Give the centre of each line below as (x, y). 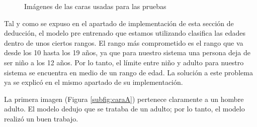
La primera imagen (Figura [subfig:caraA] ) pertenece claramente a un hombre (124, 99)
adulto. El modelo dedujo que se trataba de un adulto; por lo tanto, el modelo (124, 109)
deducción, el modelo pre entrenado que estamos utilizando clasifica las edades (125, 33)
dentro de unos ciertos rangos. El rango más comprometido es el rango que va (124, 42)
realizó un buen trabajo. (41, 118)
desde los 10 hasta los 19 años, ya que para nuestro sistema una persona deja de (127, 52)
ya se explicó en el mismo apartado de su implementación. (94, 82)
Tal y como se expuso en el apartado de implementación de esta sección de (119, 23)
